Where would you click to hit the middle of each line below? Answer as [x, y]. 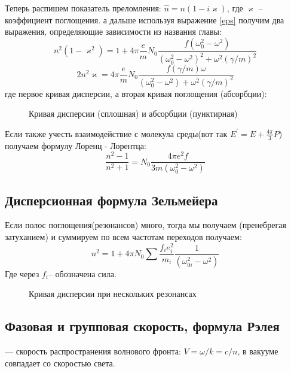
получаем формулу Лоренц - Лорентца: [76, 145]
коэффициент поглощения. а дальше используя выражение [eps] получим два [145, 19]
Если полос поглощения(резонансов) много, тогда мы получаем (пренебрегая [145, 225]
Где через [22, 273]
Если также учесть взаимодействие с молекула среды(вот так [116, 133]
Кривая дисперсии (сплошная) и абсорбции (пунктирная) [133, 113]
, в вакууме [258, 351]
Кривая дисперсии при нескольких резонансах [113, 294]
